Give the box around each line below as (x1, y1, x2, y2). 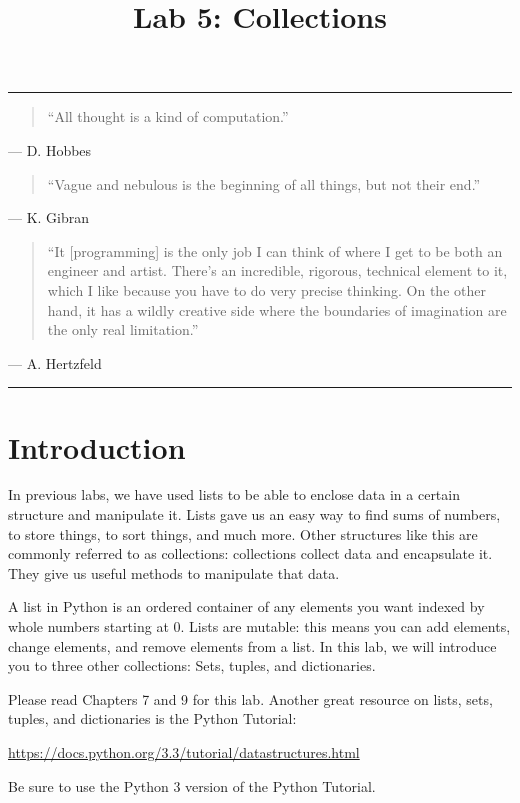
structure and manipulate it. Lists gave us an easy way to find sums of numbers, (8, 504, 501, 525)
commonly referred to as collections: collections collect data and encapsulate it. (8, 543, 493, 564)
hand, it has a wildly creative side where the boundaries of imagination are (47, 299, 507, 320)
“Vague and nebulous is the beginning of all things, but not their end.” (47, 173, 481, 194)
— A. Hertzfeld (8, 352, 102, 373)
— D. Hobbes (8, 139, 92, 160)
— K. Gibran (8, 207, 90, 228)
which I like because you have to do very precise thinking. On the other (47, 279, 486, 300)
